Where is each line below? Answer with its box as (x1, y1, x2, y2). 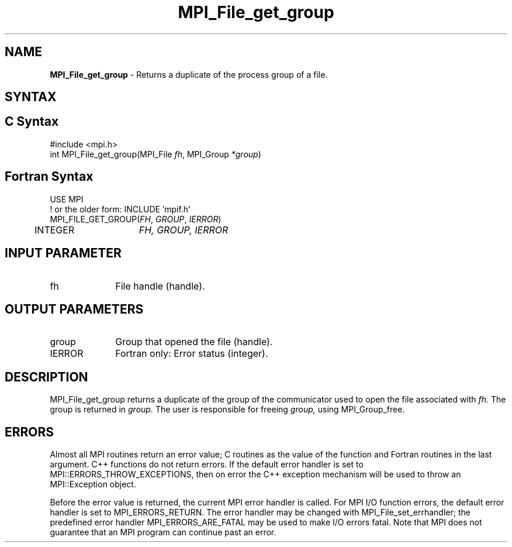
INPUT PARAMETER (5, 246, 122, 261)
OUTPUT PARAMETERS (5, 301, 144, 316)
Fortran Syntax (5, 169, 94, 184)
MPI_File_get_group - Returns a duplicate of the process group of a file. (50, 69, 328, 80)
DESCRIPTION (5, 369, 88, 384)
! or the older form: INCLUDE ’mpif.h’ (50, 204, 191, 214)
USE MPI (50, 194, 84, 204)
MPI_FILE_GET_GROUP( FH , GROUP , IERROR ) (50, 214, 222, 224)
